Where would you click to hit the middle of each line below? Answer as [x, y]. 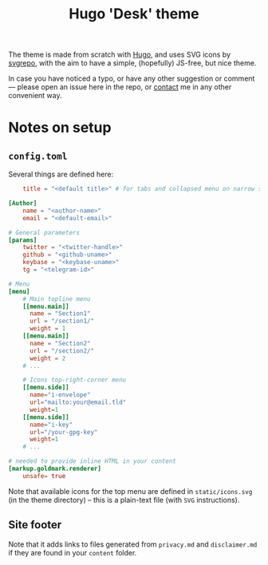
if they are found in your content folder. [73, 552]
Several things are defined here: [61, 174]
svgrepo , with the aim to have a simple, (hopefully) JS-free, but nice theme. [132, 63]
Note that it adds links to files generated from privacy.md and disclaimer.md [133, 544]
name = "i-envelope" [60, 395]
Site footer [35, 525]
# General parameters [44, 232]
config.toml [38, 156]
